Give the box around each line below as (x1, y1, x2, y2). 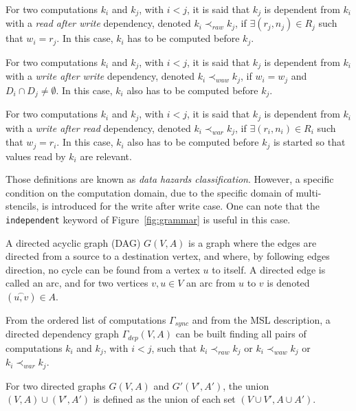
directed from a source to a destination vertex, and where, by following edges (5, 249, 330, 263)
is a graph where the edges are (188, 235, 317, 249)
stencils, (5, 199, 39, 213)
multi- (296, 185, 322, 199)
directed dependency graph (5, 326, 119, 341)
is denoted (267, 276, 310, 290)
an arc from (186, 276, 236, 290)
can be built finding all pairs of (175, 326, 307, 341)
